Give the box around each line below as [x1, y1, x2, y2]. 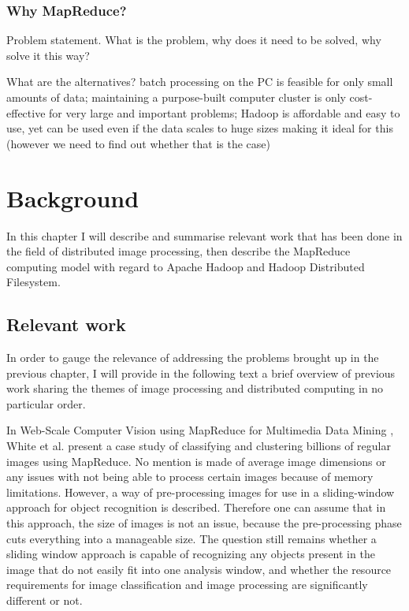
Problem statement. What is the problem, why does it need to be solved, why [6, 32, 381, 48]
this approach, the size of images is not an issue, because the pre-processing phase [6, 515, 402, 531]
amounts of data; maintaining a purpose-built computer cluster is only [6, 89, 346, 105]
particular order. [6, 395, 86, 412]
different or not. [6, 591, 83, 608]
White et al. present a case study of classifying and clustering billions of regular [6, 438, 391, 454]
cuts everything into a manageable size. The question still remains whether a [6, 530, 377, 546]
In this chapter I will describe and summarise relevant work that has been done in [6, 227, 403, 244]
